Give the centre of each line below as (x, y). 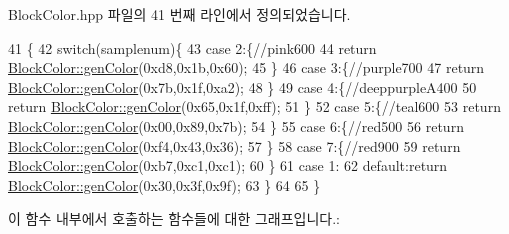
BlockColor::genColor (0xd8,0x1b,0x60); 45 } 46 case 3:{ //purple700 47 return (246, 67)
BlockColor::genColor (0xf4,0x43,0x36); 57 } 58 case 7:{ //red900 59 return (234, 145)
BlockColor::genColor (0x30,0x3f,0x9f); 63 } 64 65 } (164, 184)
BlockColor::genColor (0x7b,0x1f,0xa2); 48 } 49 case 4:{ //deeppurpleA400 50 (242, 86)
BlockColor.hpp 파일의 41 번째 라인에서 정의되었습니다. (179, 14)
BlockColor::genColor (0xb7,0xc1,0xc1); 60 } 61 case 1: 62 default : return (228, 165)
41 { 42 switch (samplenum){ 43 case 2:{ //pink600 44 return (192, 47)
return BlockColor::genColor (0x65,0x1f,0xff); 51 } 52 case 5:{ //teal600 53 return (254, 106)
